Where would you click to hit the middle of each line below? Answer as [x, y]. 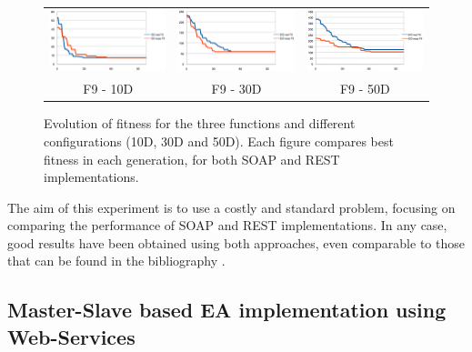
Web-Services [71, 336]
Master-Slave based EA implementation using [227, 310]
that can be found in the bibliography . [116, 261]
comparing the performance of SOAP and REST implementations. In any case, [227, 225]
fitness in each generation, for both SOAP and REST [192, 159]
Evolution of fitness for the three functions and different [200, 123]
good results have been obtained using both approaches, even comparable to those [236, 242]
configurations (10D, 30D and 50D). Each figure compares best [219, 141]
